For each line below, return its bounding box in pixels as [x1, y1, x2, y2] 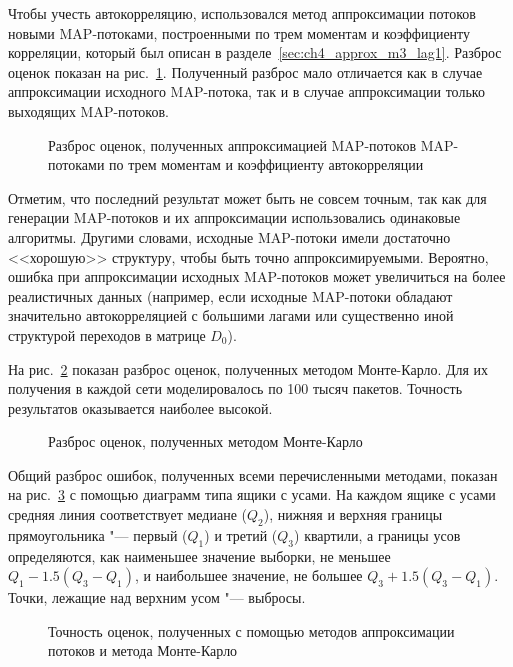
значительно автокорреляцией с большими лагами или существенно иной [8, 305, 454, 326]
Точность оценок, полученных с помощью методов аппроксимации [48, 620, 455, 641]
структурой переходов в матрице [8, 324, 206, 345]
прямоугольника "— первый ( [8, 524, 188, 545]
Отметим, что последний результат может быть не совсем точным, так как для [8, 187, 487, 208]
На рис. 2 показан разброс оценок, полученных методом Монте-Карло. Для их [8, 358, 489, 379]
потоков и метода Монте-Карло [48, 640, 238, 661]
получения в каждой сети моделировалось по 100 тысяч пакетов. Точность [8, 378, 463, 399]
